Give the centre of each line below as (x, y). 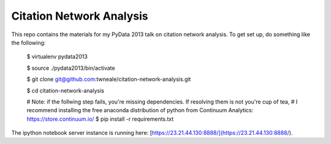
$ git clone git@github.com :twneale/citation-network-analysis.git (109, 79)
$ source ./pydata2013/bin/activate (71, 68)
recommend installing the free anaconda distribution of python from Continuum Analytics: (140, 110)
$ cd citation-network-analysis (65, 90)
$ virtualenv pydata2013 (57, 57)
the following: (29, 42)
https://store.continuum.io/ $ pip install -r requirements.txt (100, 119)
